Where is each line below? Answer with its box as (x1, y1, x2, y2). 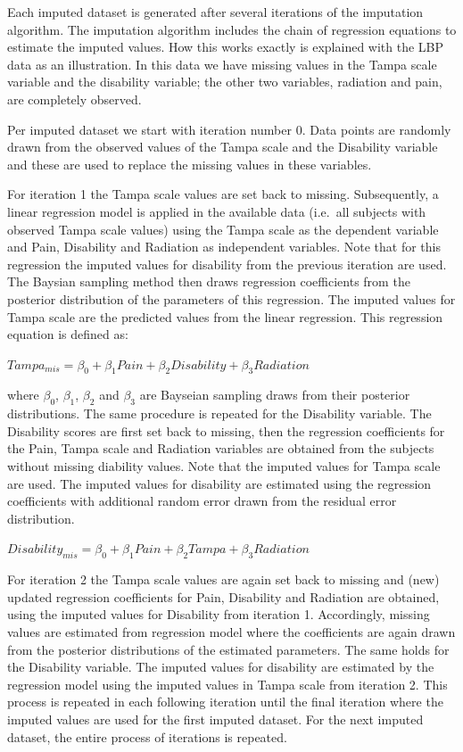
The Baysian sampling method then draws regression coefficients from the (7, 272, 410, 291)
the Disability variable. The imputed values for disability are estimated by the (7, 657, 434, 676)
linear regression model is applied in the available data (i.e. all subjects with (7, 202, 426, 220)
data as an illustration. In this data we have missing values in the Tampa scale (7, 54, 437, 73)
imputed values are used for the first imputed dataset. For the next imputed (7, 709, 424, 728)
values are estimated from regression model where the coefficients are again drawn (7, 623, 456, 641)
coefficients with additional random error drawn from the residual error (7, 492, 397, 510)
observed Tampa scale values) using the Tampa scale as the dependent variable (7, 219, 439, 238)
